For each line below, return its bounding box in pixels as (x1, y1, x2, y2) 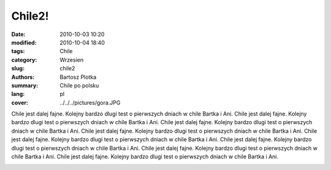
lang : (11, 91, 25, 98)
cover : (11, 98, 29, 106)
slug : (11, 65, 25, 72)
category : (11, 56, 37, 64)
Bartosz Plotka (59, 73, 97, 81)
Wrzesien (59, 56, 84, 64)
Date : (11, 31, 26, 38)
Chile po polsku (59, 81, 99, 89)
